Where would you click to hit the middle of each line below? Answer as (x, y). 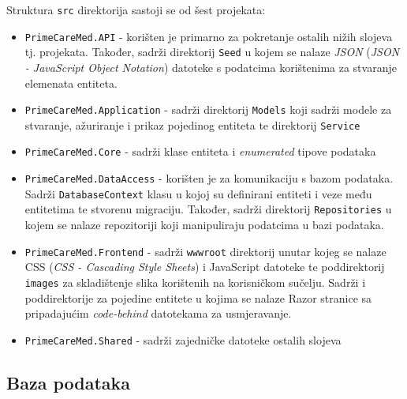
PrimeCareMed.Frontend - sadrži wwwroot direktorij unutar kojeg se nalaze (205, 251)
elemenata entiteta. (71, 83)
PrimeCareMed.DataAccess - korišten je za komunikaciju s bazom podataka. (209, 178)
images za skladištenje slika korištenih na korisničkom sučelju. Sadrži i (195, 282)
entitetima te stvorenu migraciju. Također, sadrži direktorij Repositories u (208, 209)
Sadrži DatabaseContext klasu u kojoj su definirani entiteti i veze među (198, 193)
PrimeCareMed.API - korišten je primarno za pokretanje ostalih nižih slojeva (209, 36)
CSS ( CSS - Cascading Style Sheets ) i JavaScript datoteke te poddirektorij (205, 267)
